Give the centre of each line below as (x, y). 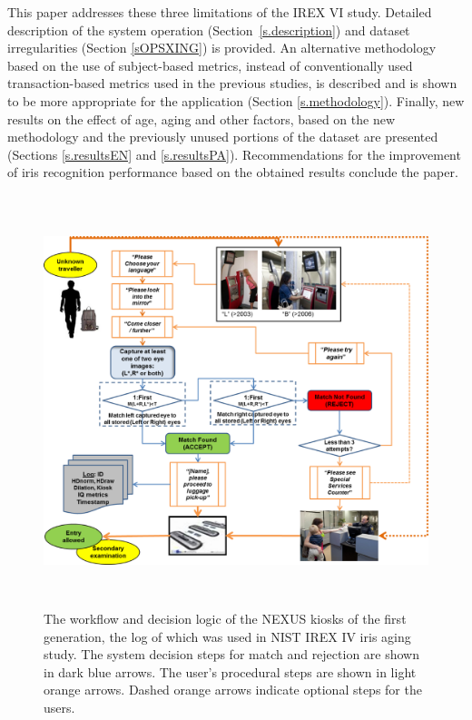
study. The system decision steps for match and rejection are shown (232, 654)
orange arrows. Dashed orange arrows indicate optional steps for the (233, 690)
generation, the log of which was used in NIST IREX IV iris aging (227, 636)
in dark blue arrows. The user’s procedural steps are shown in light (230, 671)
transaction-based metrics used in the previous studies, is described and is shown (232, 83)
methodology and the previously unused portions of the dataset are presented (223, 137)
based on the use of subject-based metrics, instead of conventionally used (210, 65)
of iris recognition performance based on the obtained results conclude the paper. (233, 172)
